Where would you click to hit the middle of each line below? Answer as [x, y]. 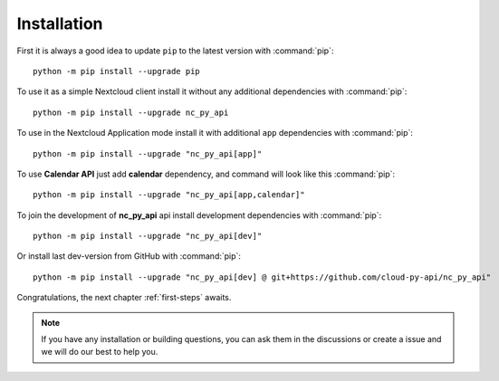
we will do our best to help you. [100, 352]
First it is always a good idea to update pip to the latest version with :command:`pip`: [175, 51]
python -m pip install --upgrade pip [117, 71]
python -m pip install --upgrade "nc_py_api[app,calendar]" [169, 195]
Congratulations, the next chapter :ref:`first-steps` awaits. [124, 298]
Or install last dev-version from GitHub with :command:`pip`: [129, 256]
